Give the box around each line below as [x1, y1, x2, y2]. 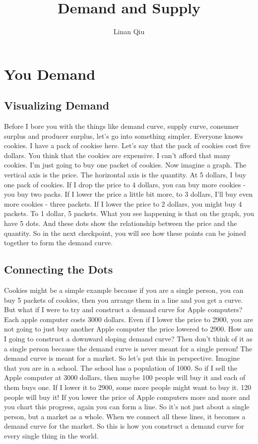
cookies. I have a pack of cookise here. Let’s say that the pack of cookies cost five [4, 140, 251, 151]
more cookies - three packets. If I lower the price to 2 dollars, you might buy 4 [4, 198, 242, 209]
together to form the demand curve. [4, 237, 113, 248]
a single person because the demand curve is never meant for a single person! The [4, 343, 253, 353]
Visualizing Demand [4, 98, 110, 113]
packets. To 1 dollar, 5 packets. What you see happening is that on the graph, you [4, 208, 254, 219]
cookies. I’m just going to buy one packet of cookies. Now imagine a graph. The [4, 160, 247, 170]
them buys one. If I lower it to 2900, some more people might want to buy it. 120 [4, 382, 252, 392]
